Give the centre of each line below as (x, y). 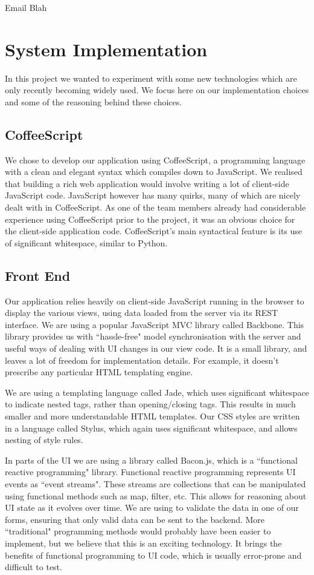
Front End (38, 275)
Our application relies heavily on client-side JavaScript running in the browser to (155, 301)
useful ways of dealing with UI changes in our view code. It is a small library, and (156, 348)
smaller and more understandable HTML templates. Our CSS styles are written (152, 416)
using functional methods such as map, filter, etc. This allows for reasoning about (156, 495)
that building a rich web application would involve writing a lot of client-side (147, 183)
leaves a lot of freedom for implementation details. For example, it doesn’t (142, 360)
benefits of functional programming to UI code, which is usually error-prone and (153, 555)
